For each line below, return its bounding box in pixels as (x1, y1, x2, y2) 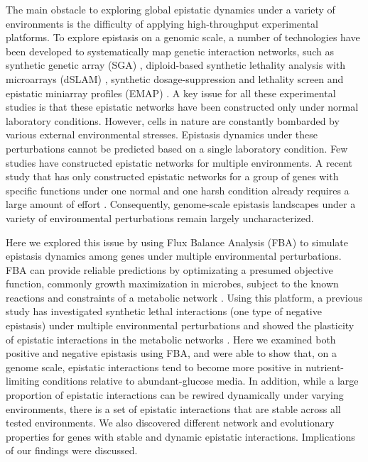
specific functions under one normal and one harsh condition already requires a (6, 182, 350, 197)
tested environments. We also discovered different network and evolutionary (6, 415, 335, 430)
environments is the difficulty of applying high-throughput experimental (6, 16, 318, 31)
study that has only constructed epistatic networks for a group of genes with (6, 169, 339, 184)
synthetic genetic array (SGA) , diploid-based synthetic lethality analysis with (6, 57, 346, 72)
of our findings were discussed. (6, 443, 138, 458)
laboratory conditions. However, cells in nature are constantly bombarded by (6, 113, 340, 128)
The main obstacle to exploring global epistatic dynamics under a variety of (6, 2, 335, 16)
